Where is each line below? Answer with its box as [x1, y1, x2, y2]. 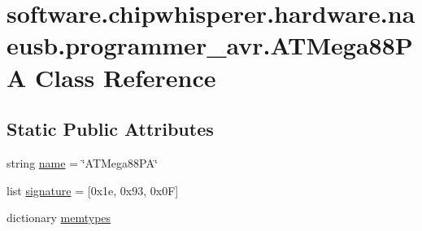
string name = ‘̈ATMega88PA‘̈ [7, 154, 158, 171]
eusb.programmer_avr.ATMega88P [7, 28, 413, 62]
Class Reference [35, 60, 216, 94]
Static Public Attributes [7, 116, 214, 142]
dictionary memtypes [7, 209, 111, 226]
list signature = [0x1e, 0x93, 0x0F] [7, 181, 179, 198]
